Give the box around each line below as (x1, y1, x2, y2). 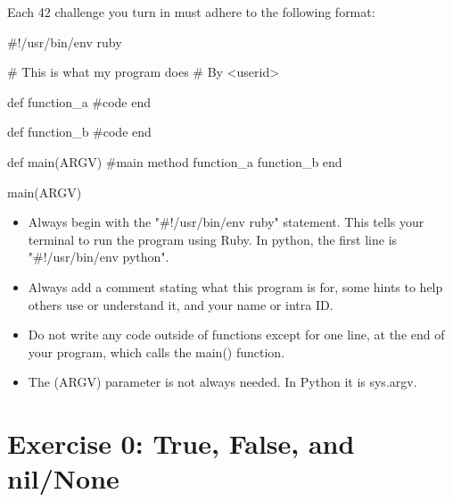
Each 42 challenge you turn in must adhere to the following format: (7, 3, 375, 21)
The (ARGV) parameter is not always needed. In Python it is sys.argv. (28, 372, 417, 391)
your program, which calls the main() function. (28, 342, 285, 361)
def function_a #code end (7, 92, 152, 111)
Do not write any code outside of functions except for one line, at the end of (28, 325, 445, 344)
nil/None (7, 460, 119, 497)
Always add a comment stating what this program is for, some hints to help (28, 277, 443, 296)
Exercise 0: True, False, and (7, 425, 355, 462)
